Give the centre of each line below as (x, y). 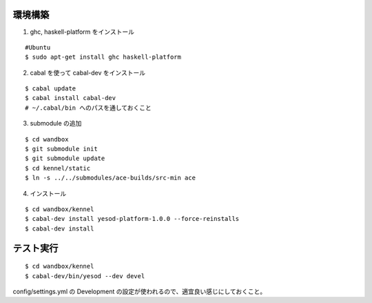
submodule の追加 (56, 124)
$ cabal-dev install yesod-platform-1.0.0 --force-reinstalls (132, 219)
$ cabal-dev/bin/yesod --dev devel (85, 276)
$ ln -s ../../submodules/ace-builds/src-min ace (111, 178)
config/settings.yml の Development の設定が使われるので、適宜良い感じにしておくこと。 (139, 291)
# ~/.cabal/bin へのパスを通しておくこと (88, 108)
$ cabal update (51, 89)
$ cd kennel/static (58, 168)
